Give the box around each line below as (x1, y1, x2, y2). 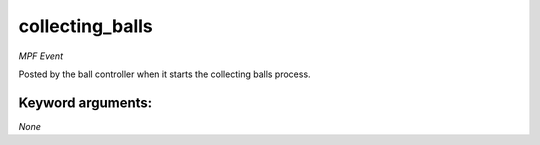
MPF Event (18, 50, 64, 62)
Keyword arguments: (18, 94, 153, 111)
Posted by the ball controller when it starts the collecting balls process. (18, 68, 311, 80)
